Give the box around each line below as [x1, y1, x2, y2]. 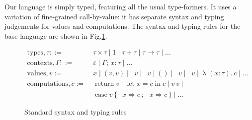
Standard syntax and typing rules [24, 106, 127, 117]
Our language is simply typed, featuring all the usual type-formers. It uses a [4, 1, 237, 11]
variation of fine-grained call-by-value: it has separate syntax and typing [4, 11, 224, 21]
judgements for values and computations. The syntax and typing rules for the [4, 21, 241, 31]
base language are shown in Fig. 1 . [4, 30, 107, 41]
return [95, 80, 114, 88]
